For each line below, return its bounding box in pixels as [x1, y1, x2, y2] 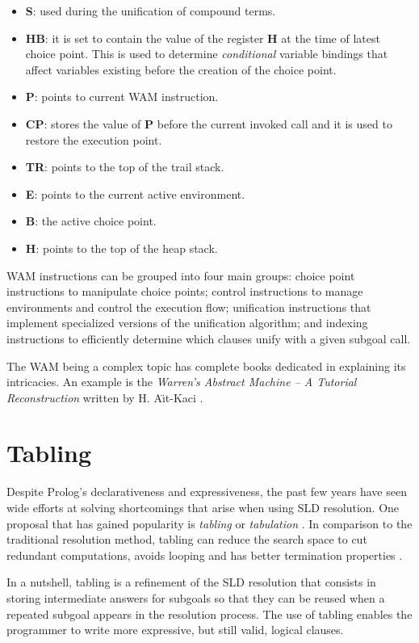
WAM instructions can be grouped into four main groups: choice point [6, 267, 355, 284]
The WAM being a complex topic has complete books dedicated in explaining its [6, 357, 406, 374]
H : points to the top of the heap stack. [25, 239, 218, 256]
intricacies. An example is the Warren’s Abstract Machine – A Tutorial [6, 373, 357, 390]
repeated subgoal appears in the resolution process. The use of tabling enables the [6, 605, 413, 622]
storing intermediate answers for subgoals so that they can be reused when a [6, 589, 385, 606]
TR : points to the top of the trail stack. [25, 158, 224, 175]
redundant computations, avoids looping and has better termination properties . [6, 546, 403, 563]
